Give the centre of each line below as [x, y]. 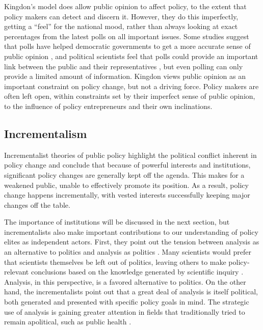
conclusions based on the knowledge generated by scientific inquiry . [137, 272]
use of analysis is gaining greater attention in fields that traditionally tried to [125, 311]
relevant [17, 272]
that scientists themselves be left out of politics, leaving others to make [115, 262]
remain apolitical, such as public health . [68, 322]
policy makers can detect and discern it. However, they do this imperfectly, [121, 16]
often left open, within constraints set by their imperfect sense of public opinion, [130, 96]
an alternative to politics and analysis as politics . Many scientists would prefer [128, 252]
